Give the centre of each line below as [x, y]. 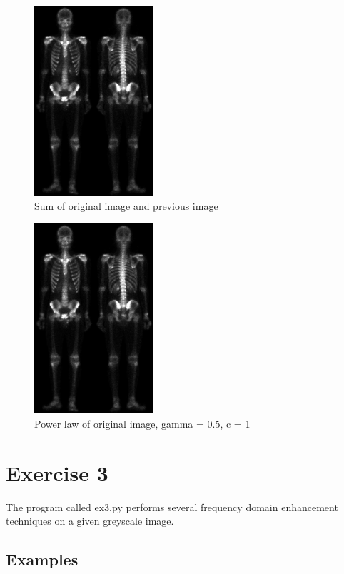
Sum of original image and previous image [126, 206]
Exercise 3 [57, 472]
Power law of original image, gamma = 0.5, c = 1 [142, 424]
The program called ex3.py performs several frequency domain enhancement [172, 507]
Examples [42, 559]
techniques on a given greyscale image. [90, 521]
